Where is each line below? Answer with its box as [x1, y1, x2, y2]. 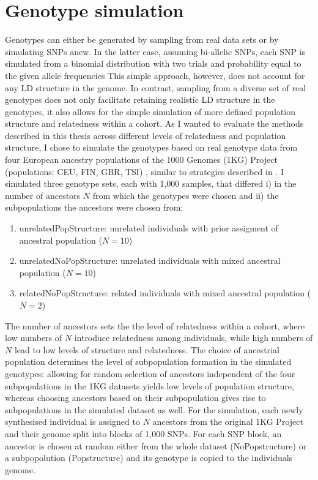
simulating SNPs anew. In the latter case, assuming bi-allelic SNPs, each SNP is [5, 45, 306, 58]
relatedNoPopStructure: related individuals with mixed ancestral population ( [19, 287, 311, 299]
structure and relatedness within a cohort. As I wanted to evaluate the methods [5, 117, 304, 130]
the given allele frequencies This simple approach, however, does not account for [5, 69, 305, 81]
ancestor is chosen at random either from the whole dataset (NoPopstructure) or [5, 439, 307, 452]
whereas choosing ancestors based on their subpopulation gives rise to [5, 391, 266, 404]
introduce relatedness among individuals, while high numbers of [74, 331, 313, 344]
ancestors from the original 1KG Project [152, 415, 303, 428]
